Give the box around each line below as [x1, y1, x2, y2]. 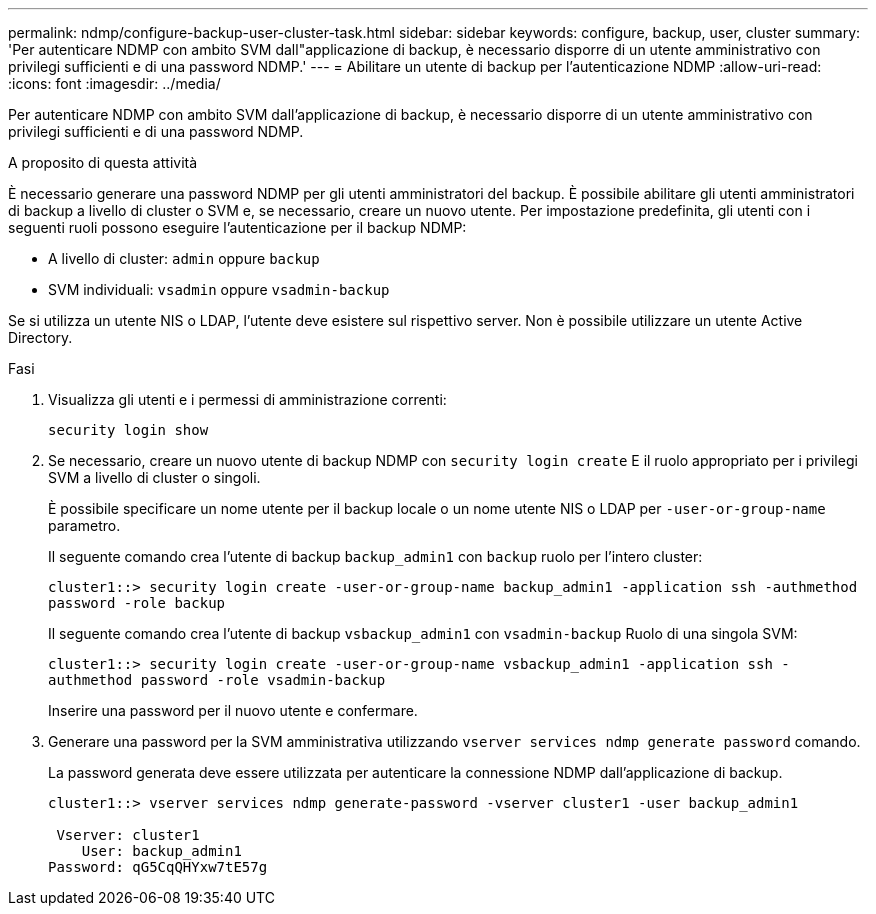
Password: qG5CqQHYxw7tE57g [48, 859, 268, 875]
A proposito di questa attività [8, 154, 198, 171]
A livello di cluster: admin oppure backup [48, 250, 320, 267]
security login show [48, 422, 209, 438]
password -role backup [48, 595, 226, 611]
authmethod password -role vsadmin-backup [48, 672, 386, 688]
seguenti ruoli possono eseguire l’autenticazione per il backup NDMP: [8, 219, 467, 236]
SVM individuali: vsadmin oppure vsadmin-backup [48, 281, 390, 298]
